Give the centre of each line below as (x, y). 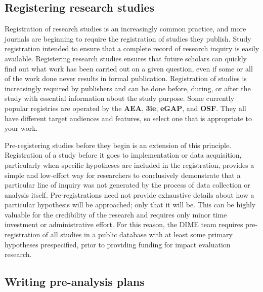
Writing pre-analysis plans (75, 282)
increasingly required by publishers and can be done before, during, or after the (128, 88)
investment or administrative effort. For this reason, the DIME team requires (124, 224)
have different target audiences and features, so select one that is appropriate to (128, 118)
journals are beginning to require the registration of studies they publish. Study (128, 38)
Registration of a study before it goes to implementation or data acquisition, (123, 155)
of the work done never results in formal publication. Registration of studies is (126, 78)
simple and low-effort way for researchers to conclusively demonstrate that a (123, 175)
